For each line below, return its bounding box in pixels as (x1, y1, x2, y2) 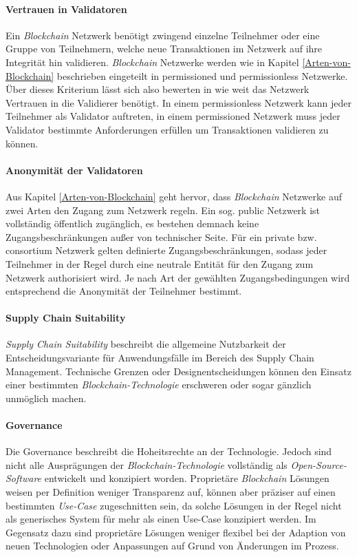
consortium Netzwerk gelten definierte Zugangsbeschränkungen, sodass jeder (6, 243, 327, 258)
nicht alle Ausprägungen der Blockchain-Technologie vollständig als (6, 457, 288, 472)
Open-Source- (290, 457, 347, 472)
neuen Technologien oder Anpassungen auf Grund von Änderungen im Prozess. (6, 538, 339, 553)
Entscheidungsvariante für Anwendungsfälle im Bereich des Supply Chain (6, 350, 314, 365)
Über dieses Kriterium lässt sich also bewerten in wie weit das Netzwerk (6, 82, 310, 96)
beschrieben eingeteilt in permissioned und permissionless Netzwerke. (56, 68, 348, 83)
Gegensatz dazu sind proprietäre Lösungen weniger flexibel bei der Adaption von (6, 525, 346, 539)
